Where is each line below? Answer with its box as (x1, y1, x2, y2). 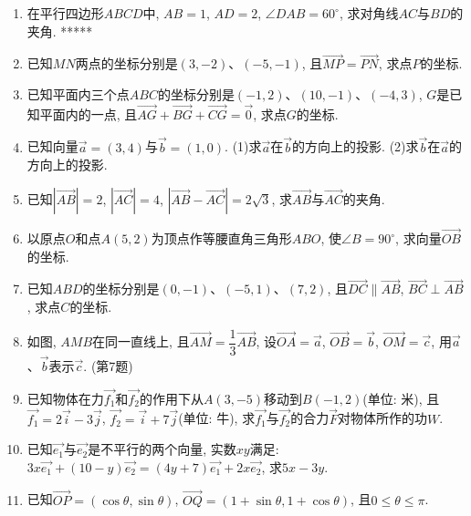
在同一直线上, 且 (92, 332, 190, 351)
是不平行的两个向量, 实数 (88, 439, 236, 459)
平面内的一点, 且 (39, 104, 138, 123)
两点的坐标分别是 (75, 54, 178, 73)
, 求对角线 (339, 4, 399, 22)
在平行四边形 (26, 4, 104, 22)
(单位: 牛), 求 (178, 408, 256, 428)
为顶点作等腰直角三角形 (151, 229, 292, 248)
